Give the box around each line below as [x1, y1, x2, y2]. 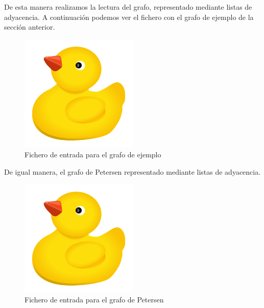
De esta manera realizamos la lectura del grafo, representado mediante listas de [4, 2, 252, 12]
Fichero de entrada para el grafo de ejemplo [25, 149, 161, 160]
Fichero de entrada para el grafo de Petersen [25, 294, 164, 305]
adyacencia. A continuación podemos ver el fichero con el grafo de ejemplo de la [4, 11, 254, 22]
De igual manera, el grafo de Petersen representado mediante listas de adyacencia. [4, 166, 261, 177]
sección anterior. [4, 21, 55, 32]
